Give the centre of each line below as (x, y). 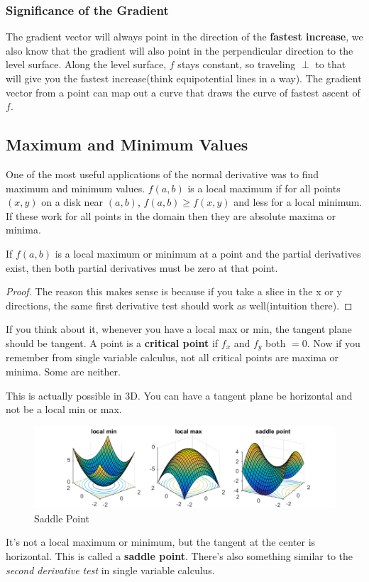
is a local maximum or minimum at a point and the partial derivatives (208, 253)
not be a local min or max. (64, 409)
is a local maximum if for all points (264, 188)
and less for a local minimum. (298, 202)
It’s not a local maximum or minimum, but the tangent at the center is (161, 542)
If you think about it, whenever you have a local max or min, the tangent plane (179, 329)
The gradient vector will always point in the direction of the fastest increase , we (184, 37)
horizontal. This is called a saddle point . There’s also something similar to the (180, 555)
